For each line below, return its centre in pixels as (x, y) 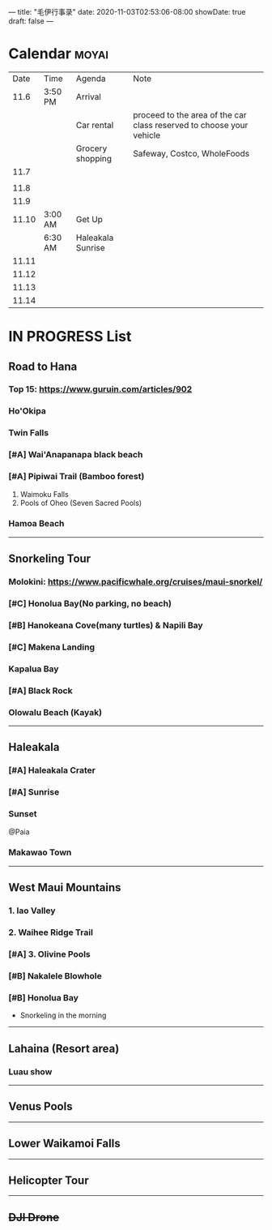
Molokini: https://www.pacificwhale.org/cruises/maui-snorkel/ (136, 582)
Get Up (89, 219)
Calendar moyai (59, 54)
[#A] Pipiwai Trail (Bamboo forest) (76, 477)
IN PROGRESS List (70, 337)
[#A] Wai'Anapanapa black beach (76, 455)
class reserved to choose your (191, 125)
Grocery (91, 148)
